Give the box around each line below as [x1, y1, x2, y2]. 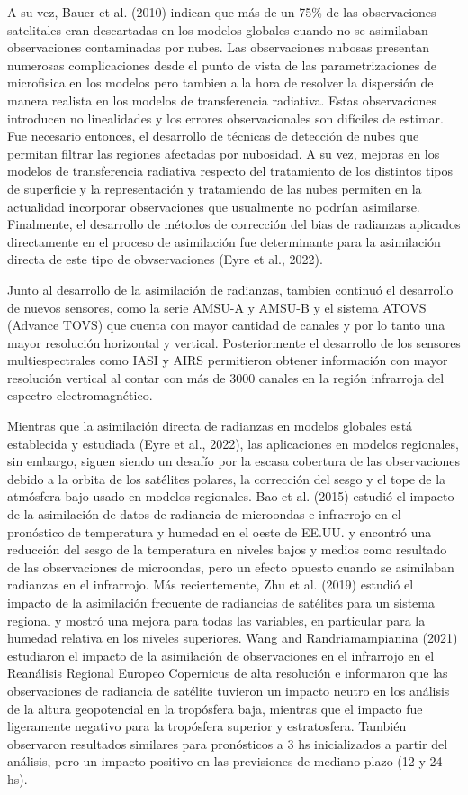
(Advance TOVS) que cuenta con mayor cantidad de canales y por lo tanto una [7, 315, 445, 334]
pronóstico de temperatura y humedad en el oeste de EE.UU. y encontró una [7, 522, 432, 541]
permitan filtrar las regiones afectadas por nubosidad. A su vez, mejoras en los [7, 143, 440, 162]
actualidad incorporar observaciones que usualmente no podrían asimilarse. [7, 196, 420, 215]
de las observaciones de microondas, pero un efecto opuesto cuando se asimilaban [7, 557, 454, 576]
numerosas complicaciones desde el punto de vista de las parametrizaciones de [7, 55, 436, 74]
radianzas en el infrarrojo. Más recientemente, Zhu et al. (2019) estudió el [7, 575, 414, 594]
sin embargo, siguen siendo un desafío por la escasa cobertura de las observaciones [7, 452, 460, 471]
